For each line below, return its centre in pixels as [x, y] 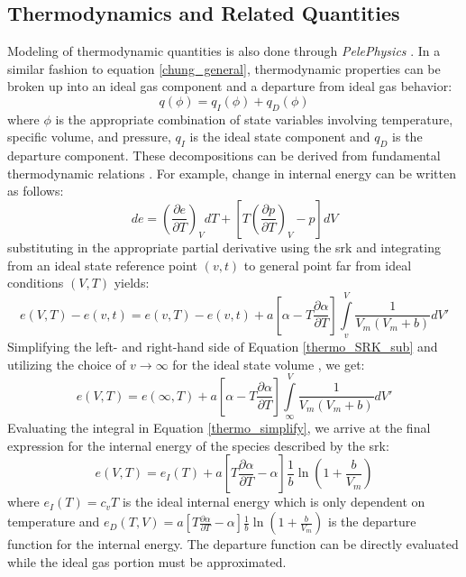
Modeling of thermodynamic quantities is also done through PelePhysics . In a [224, 51]
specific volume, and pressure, [89, 137]
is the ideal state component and [280, 137]
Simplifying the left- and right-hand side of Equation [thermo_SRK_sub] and [223, 346]
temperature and [54, 522]
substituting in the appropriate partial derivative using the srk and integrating [224, 247]
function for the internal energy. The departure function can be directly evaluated [233, 544]
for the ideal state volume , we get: [269, 364]
